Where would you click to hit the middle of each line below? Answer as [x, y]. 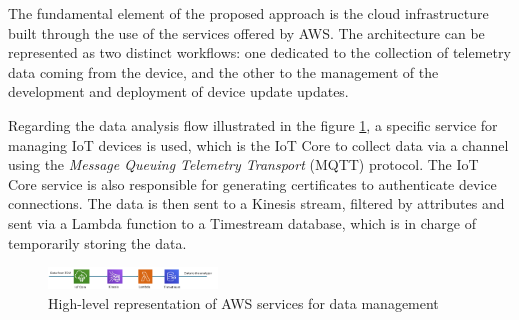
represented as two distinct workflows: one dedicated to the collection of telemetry [259, 52]
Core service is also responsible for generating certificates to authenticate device [252, 183]
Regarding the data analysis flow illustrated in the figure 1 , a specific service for [253, 124]
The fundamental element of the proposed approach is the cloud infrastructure [248, 13]
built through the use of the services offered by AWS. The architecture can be [246, 32]
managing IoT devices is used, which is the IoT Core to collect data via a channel [258, 144]
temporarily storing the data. [97, 242]
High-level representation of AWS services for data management [243, 302]
